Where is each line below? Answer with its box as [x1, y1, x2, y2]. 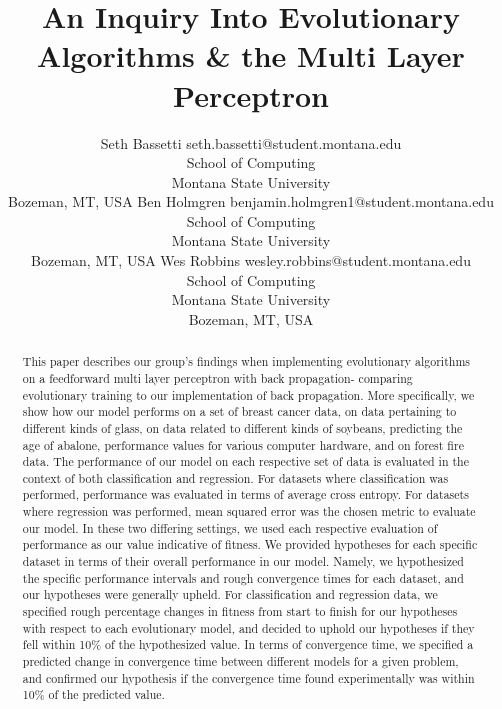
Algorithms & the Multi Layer [37, 35, 465, 76]
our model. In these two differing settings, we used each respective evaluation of [22, 519, 438, 536]
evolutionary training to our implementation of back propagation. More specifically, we [22, 386, 475, 403]
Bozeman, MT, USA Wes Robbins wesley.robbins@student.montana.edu [31, 250, 471, 271]
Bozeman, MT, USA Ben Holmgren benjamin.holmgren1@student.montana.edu [8, 191, 494, 212]
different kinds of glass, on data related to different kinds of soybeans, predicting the [22, 419, 463, 436]
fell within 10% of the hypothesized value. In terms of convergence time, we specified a [22, 636, 474, 653]
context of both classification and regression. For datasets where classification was [22, 469, 449, 486]
